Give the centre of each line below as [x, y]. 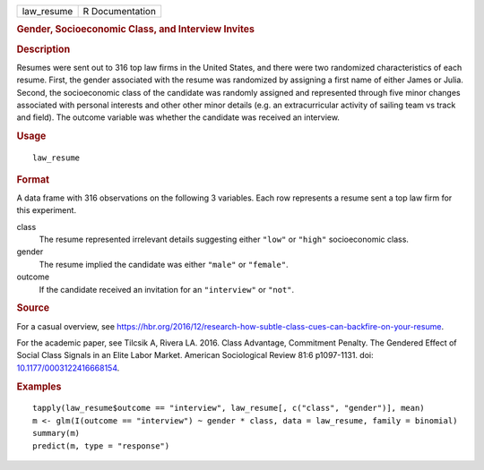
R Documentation [120, 11]
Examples [39, 387]
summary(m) [56, 433]
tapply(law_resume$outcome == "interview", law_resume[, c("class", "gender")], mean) [229, 408]
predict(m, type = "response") [101, 446]
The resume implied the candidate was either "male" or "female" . [164, 264]
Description [43, 49]
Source [33, 308]
